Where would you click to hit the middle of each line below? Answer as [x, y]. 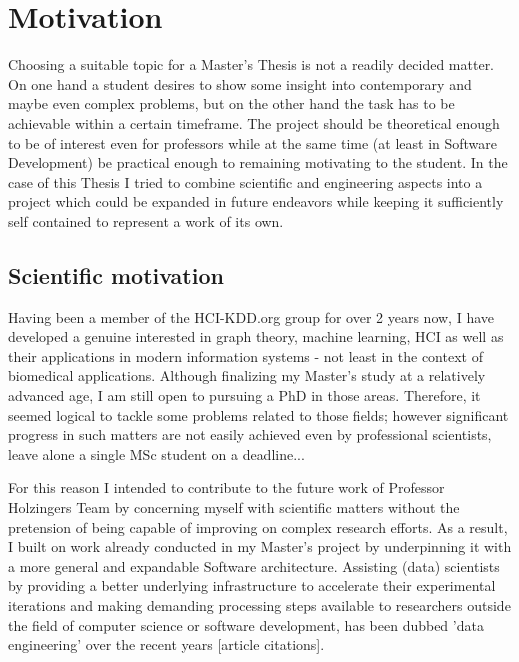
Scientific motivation [116, 274]
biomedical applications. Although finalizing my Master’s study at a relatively [247, 375]
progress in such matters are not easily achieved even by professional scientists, [250, 434]
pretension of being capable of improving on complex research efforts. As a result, [258, 526]
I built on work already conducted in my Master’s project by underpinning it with [260, 546]
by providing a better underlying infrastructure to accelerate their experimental [252, 585]
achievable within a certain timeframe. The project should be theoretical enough [254, 122]
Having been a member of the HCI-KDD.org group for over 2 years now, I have [251, 316]
